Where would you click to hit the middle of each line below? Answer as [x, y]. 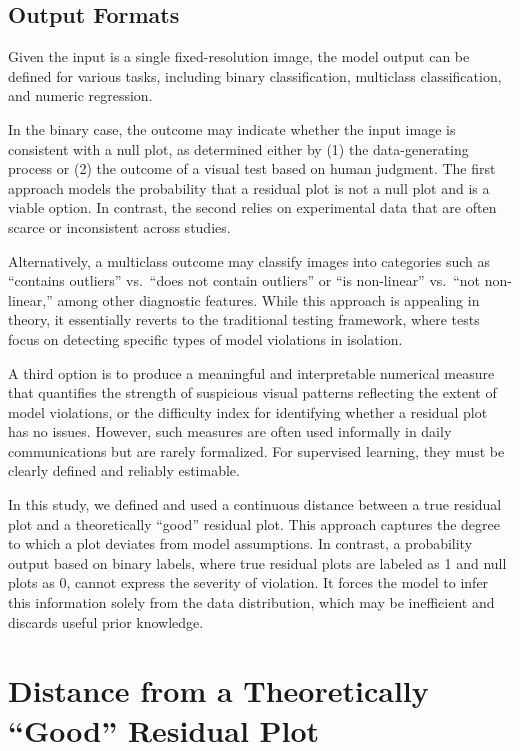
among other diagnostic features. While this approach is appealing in [268, 299]
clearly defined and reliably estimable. [124, 470]
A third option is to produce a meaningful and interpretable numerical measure [251, 372]
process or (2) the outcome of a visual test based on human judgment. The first [252, 168]
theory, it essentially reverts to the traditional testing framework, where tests [244, 319]
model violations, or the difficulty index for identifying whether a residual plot [248, 411]
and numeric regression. [80, 95]
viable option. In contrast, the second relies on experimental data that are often [252, 207]
